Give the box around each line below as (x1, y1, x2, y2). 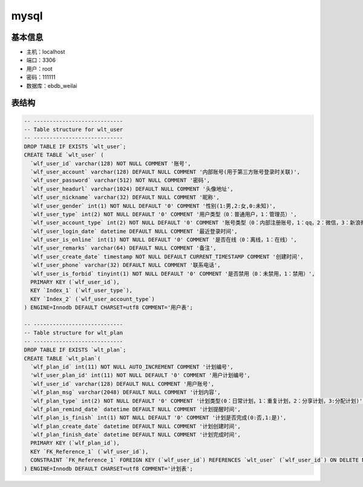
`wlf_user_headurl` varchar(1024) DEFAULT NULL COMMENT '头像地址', (30, 185, 234, 192)
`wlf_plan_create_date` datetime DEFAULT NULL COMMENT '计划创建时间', (30, 423, 241, 429)
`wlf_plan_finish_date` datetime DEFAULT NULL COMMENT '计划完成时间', (30, 431, 241, 439)
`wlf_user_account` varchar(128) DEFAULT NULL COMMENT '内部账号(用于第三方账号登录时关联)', (30, 168, 301, 175)
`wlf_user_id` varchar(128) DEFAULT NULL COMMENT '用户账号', (30, 380, 215, 387)
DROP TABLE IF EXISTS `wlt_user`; (24, 143, 126, 150)
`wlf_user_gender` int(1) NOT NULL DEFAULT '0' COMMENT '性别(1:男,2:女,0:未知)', (30, 202, 276, 209)
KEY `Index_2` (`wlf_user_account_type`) (30, 296, 155, 302)
